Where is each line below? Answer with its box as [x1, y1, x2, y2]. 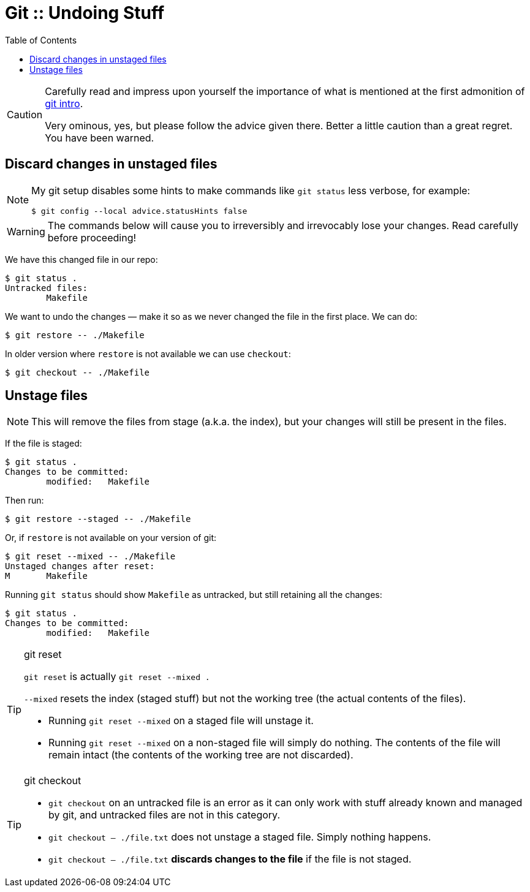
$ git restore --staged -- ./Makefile [5, 514, 191, 524]
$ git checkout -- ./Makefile [5, 367, 150, 377]
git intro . [45, 97, 83, 110]
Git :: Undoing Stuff [5, 2, 165, 23]
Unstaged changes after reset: [5, 561, 155, 572]
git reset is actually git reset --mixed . [24, 670, 210, 683]
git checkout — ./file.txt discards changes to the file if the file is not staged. [48, 853, 412, 866]
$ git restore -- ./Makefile [5, 330, 145, 340]
